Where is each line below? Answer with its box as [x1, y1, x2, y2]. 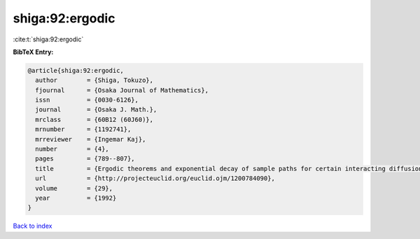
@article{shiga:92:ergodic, [27, 67, 124, 74]
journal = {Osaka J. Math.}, [35, 106, 157, 114]
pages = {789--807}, [35, 155, 136, 163]
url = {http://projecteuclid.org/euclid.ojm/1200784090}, [35, 175, 276, 182]
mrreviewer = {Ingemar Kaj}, [35, 135, 146, 143]
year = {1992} [35, 194, 117, 202]
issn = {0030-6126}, [35, 96, 139, 104]
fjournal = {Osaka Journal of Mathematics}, [35, 86, 209, 94]
